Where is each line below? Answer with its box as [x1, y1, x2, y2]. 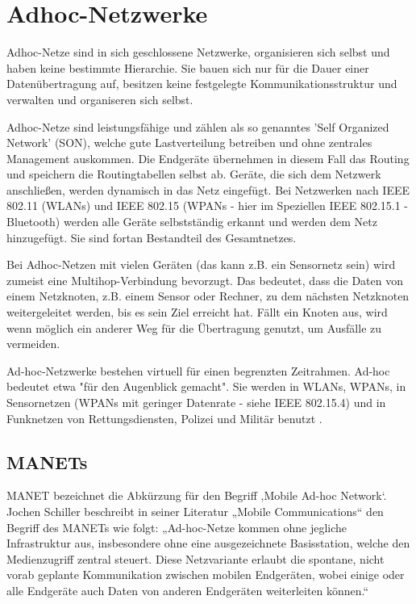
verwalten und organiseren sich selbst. [6, 90, 193, 107]
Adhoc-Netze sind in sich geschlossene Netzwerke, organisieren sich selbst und [6, 44, 390, 61]
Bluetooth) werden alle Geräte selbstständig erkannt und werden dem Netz [6, 213, 377, 230]
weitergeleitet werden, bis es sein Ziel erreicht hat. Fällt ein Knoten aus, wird [6, 304, 388, 321]
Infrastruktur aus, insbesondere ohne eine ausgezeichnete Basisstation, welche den [6, 535, 410, 552]
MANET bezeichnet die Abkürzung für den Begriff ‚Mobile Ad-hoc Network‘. [6, 487, 387, 504]
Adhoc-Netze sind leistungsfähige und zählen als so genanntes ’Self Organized [6, 118, 389, 135]
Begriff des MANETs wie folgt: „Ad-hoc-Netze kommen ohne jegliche [6, 518, 347, 535]
